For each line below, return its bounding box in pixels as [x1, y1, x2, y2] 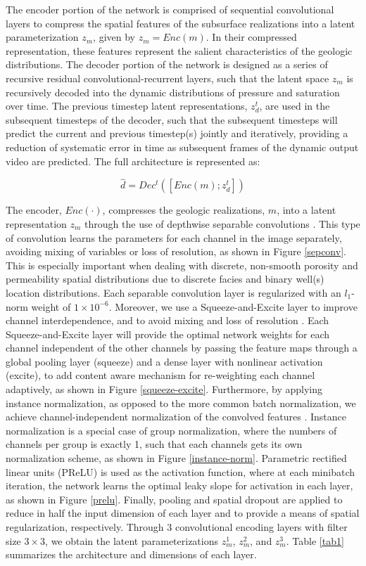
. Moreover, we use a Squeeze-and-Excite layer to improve [108, 299, 358, 314]
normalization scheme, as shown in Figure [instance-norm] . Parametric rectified [6, 451, 347, 465]
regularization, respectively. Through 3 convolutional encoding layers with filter [6, 520, 348, 534]
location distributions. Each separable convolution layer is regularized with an [6, 285, 341, 300]
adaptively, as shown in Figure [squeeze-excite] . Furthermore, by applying [6, 382, 322, 397]
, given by [93, 30, 136, 44]
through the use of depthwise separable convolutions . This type [84, 216, 360, 231]
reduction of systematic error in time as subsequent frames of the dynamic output [6, 139, 359, 154]
